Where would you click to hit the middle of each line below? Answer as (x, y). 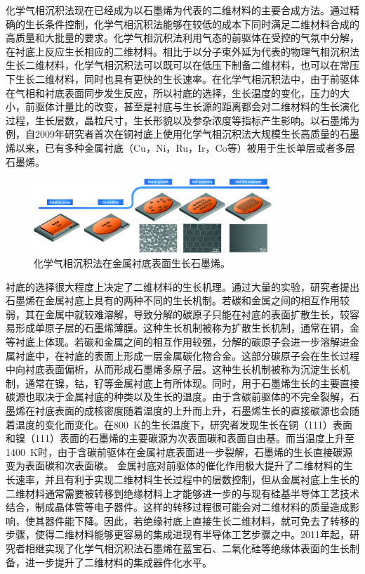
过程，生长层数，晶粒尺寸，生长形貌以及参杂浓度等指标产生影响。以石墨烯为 (182, 120)
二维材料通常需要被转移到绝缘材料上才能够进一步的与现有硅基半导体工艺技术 (182, 493)
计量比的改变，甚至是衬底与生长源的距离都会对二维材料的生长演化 (207, 106)
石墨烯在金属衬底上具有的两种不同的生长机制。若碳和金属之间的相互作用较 (178, 300)
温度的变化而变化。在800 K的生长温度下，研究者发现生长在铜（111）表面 (184, 424)
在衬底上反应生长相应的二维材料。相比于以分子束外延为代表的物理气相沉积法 (182, 51)
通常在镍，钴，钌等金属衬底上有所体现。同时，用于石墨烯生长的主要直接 (192, 383)
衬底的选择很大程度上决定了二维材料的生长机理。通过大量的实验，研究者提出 (182, 286)
